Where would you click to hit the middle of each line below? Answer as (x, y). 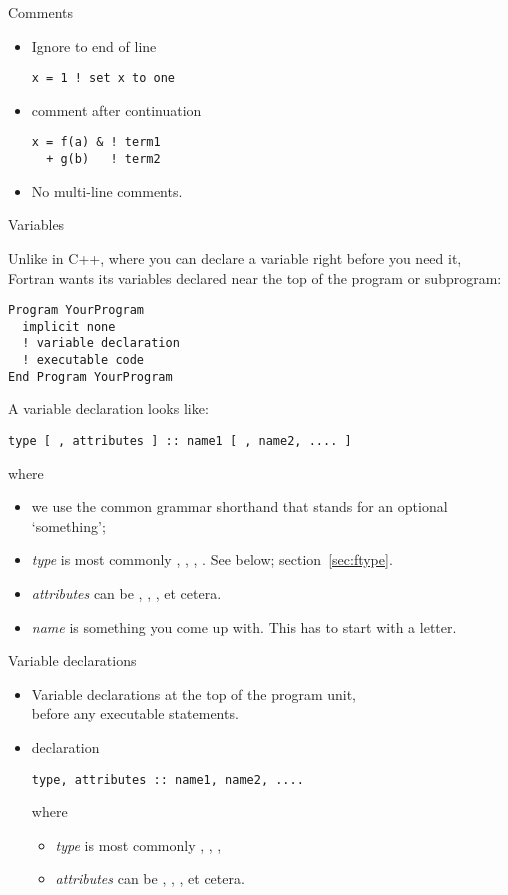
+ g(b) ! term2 (103, 159)
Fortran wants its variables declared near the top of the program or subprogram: (255, 277)
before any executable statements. (135, 713)
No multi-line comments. (107, 190)
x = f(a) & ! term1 (96, 142)
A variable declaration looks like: (108, 408)
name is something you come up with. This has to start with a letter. (244, 626)
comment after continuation (116, 109)
